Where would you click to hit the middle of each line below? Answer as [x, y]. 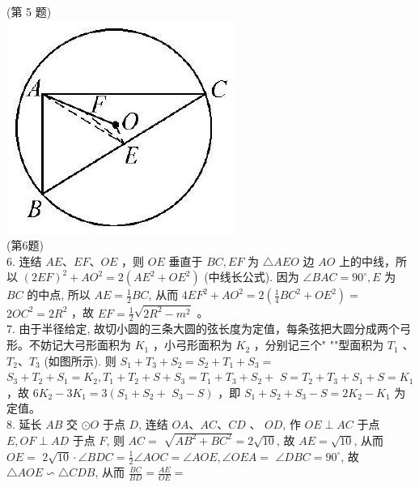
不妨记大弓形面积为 [80, 345]
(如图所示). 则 [80, 360]
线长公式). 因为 [259, 277]
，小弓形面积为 [192, 345]
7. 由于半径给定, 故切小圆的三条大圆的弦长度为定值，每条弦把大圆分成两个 [203, 329]
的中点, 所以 [59, 295]
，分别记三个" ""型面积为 [319, 345]
